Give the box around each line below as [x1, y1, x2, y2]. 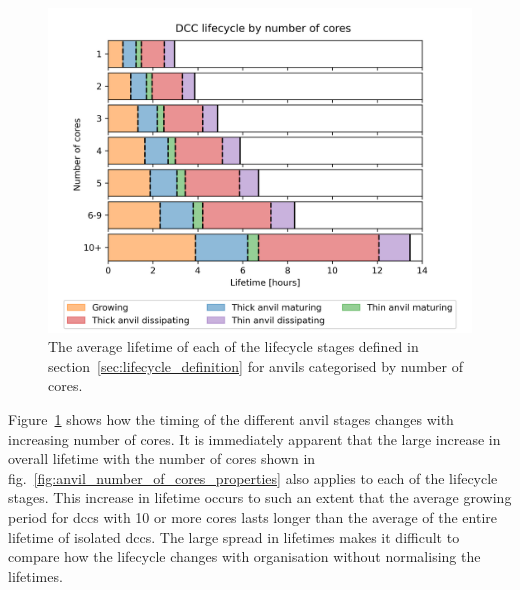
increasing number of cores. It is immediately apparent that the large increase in [8, 428, 501, 449]
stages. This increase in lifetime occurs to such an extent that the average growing [8, 487, 512, 508]
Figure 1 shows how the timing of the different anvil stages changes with [8, 409, 454, 429]
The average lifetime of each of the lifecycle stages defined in [48, 336, 419, 357]
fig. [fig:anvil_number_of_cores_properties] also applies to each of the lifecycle [8, 467, 498, 488]
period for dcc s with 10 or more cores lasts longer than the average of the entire [8, 506, 498, 527]
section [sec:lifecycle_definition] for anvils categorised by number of [48, 355, 463, 376]
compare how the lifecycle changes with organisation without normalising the [8, 546, 481, 567]
